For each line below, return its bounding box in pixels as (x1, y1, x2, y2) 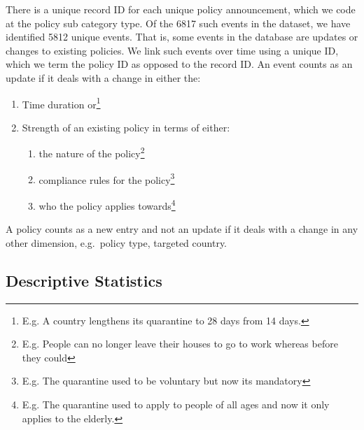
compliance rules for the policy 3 (38, 170, 175, 187)
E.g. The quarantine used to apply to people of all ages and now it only (22, 396, 330, 411)
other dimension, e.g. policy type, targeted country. (6, 235, 227, 250)
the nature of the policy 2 (38, 144, 145, 161)
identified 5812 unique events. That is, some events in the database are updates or (6, 29, 358, 44)
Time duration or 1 (22, 94, 101, 111)
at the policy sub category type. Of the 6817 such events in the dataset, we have (6, 15, 351, 30)
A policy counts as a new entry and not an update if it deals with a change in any (6, 222, 358, 236)
